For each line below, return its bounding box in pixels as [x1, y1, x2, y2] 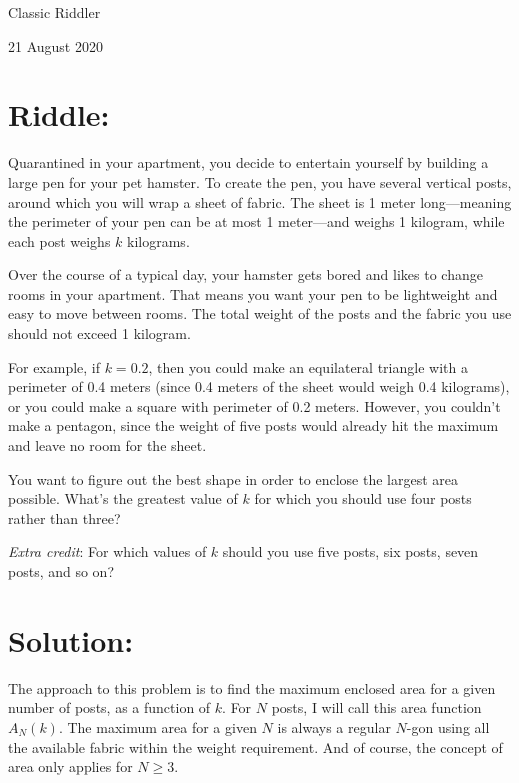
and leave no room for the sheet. [8, 435, 207, 456]
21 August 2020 [8, 35, 103, 56]
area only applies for [8, 756, 133, 777]
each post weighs [8, 230, 111, 251]
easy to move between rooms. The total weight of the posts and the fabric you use [8, 303, 512, 324]
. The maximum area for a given [58, 716, 257, 737]
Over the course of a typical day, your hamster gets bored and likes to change [8, 264, 483, 285]
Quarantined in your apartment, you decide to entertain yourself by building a [8, 152, 489, 173]
